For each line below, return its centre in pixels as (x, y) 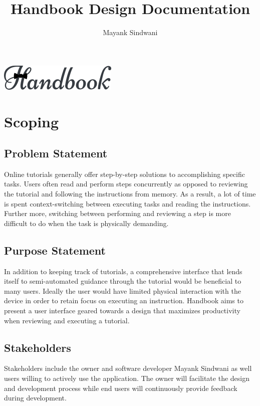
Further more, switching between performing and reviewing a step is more (117, 213)
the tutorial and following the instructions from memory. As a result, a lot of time (130, 194)
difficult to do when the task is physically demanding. (86, 223)
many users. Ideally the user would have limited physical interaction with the (122, 290)
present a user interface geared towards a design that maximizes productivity (122, 311)
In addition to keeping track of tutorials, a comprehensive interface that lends (123, 271)
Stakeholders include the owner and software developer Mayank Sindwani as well (128, 368)
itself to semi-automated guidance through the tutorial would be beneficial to (123, 281)
